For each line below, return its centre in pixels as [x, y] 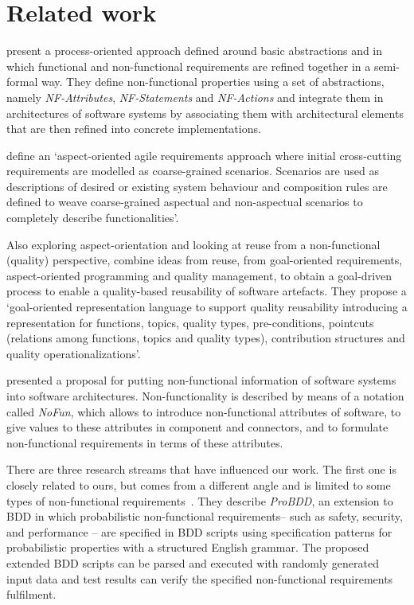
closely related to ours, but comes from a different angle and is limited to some [199, 484]
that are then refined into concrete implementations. [134, 129]
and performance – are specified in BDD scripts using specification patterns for [199, 531]
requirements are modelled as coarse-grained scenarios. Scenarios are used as [193, 171]
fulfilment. [31, 594]
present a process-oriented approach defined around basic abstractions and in [195, 51]
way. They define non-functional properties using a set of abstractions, [213, 82]
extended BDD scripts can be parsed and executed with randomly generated [193, 562]
